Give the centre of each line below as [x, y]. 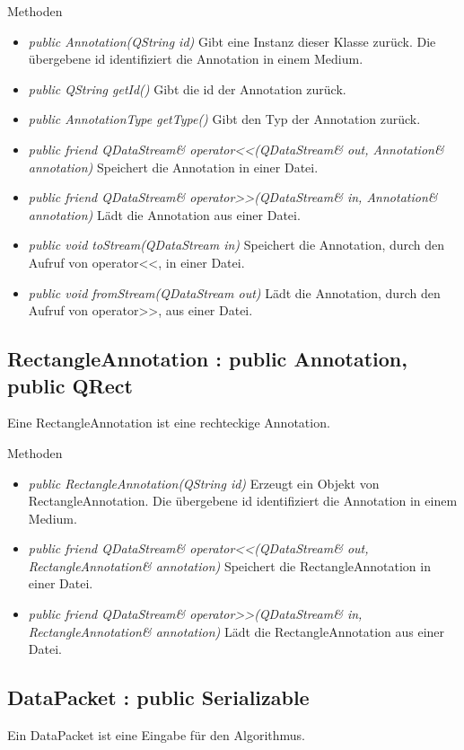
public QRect [70, 385]
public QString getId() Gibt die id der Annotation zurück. [187, 88]
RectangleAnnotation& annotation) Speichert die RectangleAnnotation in [229, 565]
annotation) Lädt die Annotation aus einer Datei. [164, 214]
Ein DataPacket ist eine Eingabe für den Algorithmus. [156, 735]
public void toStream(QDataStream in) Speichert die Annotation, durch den [236, 245]
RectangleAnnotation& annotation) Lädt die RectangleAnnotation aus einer [236, 631]
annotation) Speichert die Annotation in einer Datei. [173, 167]
